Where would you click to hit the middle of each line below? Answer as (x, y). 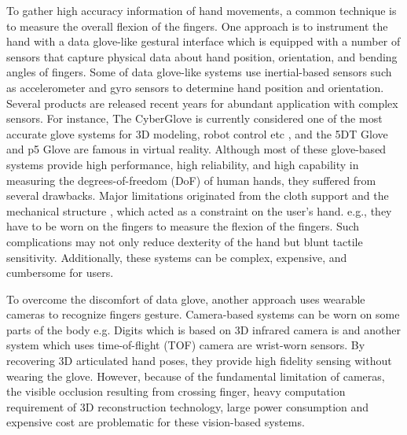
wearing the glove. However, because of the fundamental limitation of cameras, (196, 376)
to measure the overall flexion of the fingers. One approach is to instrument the (197, 26)
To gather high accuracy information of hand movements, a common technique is (202, 10)
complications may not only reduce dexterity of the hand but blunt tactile (185, 241)
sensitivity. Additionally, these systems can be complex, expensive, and (177, 257)
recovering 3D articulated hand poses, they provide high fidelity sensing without (199, 361)
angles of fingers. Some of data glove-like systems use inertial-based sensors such (199, 72)
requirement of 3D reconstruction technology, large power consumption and (188, 406)
